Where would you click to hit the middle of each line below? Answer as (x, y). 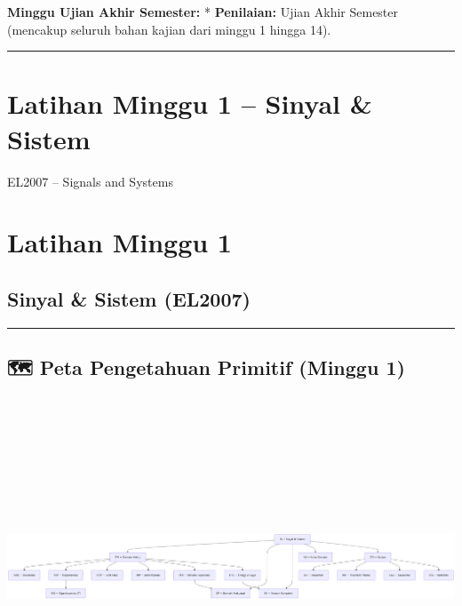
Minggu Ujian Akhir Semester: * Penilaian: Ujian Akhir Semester (203, 12)
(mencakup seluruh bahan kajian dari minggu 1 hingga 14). (169, 29)
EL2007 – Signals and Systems (90, 181)
